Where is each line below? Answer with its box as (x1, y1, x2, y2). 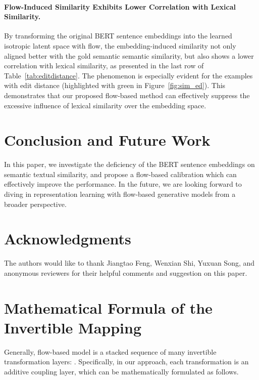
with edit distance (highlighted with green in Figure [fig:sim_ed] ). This (4, 80, 226, 91)
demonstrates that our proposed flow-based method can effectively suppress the (4, 90, 250, 100)
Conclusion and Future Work (4, 130, 211, 150)
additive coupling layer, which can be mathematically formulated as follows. (4, 366, 239, 377)
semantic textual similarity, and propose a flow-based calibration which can (4, 168, 237, 179)
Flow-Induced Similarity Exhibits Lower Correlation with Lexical (4, 1, 236, 12)
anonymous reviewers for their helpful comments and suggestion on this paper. (4, 267, 247, 278)
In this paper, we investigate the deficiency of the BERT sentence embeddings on (4, 159, 255, 170)
